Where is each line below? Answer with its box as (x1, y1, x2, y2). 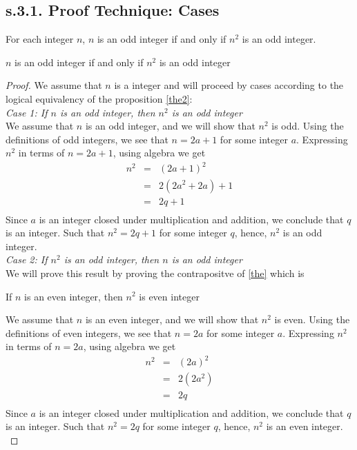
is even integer (139, 289, 200, 303)
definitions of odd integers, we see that (6, 132, 168, 146)
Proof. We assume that (6, 78, 102, 92)
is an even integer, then (24, 289, 123, 303)
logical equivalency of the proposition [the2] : (6, 91, 193, 105)
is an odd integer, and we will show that (85, 119, 255, 133)
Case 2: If (6, 252, 48, 267)
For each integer (6, 32, 74, 46)
